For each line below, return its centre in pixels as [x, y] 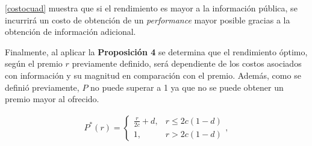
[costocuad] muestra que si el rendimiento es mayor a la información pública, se [151, 8]
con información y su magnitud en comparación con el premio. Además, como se [153, 75]
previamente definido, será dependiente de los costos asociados [187, 63]
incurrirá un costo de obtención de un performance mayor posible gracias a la [148, 20]
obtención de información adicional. [70, 32]
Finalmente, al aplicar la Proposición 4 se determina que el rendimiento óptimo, [156, 51]
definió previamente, [42, 87]
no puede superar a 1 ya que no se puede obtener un [187, 87]
